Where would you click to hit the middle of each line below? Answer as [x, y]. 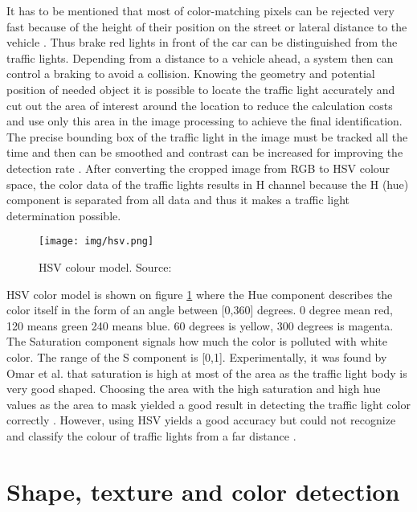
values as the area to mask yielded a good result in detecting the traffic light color [208, 404]
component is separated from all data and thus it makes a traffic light [178, 200]
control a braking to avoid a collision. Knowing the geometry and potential [191, 74]
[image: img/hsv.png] [96, 242]
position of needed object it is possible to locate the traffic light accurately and [201, 89]
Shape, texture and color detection [203, 491]
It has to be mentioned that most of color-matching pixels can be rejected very [200, 10]
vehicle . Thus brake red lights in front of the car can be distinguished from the [202, 42]
